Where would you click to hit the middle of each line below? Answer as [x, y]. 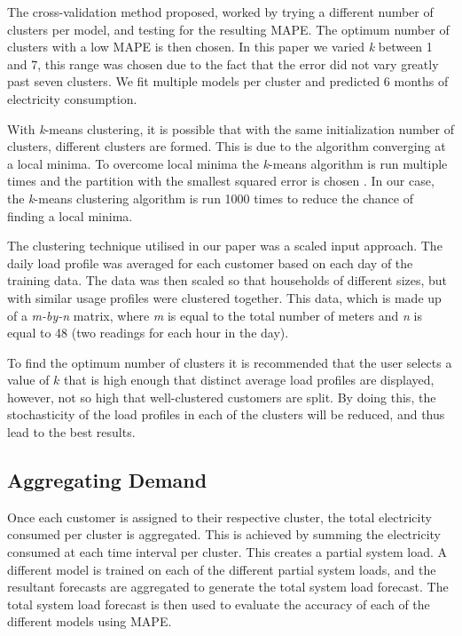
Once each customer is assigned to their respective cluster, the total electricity [219, 517]
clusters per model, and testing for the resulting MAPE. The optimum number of [228, 29]
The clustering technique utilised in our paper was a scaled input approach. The [225, 246]
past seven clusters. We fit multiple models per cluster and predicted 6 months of [228, 81]
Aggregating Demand [107, 480]
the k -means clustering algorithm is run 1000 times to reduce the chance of [210, 198]
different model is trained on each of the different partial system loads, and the [222, 569]
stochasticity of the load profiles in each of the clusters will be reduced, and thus [226, 414]
